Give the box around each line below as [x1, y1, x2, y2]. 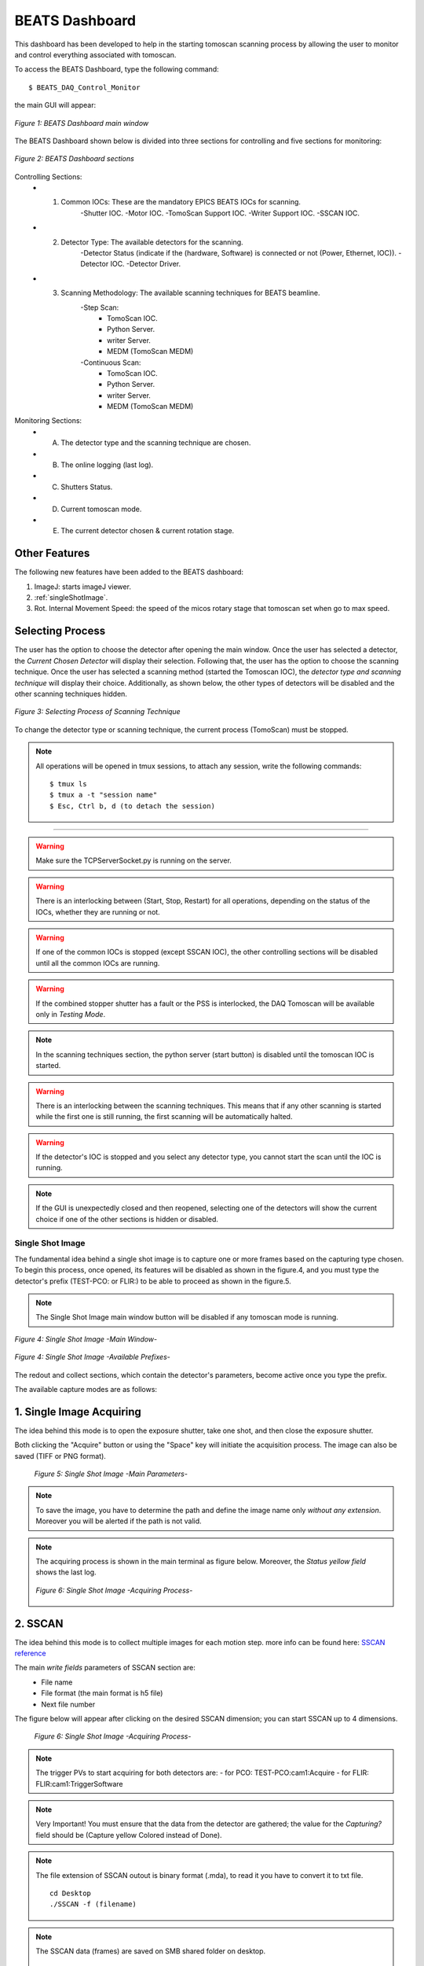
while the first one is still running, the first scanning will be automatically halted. [35, 1112, 293, 1121]
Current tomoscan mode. [60, 504, 142, 514]
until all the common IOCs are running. [35, 958, 160, 967]
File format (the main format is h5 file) [41, 1688, 163, 1698]
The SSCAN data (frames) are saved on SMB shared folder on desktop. [35, 1946, 266, 1956]
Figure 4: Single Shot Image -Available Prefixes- [14, 1353, 170, 1362]
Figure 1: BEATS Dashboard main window [14, 118, 149, 127]
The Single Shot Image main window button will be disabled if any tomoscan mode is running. [35, 1313, 339, 1322]
